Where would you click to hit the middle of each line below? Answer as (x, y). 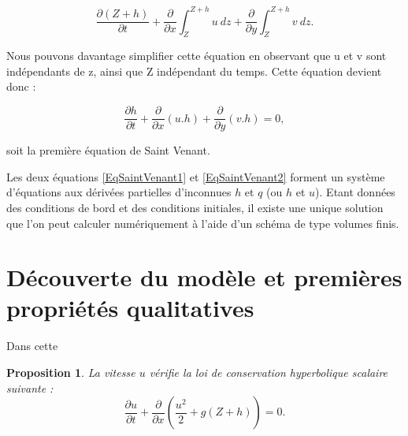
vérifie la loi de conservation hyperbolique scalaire (269, 373)
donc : (21, 86)
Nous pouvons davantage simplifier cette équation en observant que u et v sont (197, 56)
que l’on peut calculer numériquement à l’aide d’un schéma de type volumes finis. (203, 223)
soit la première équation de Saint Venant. (108, 150)
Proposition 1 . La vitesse (71, 373)
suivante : (30, 388)
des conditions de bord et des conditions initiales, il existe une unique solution (195, 207)
